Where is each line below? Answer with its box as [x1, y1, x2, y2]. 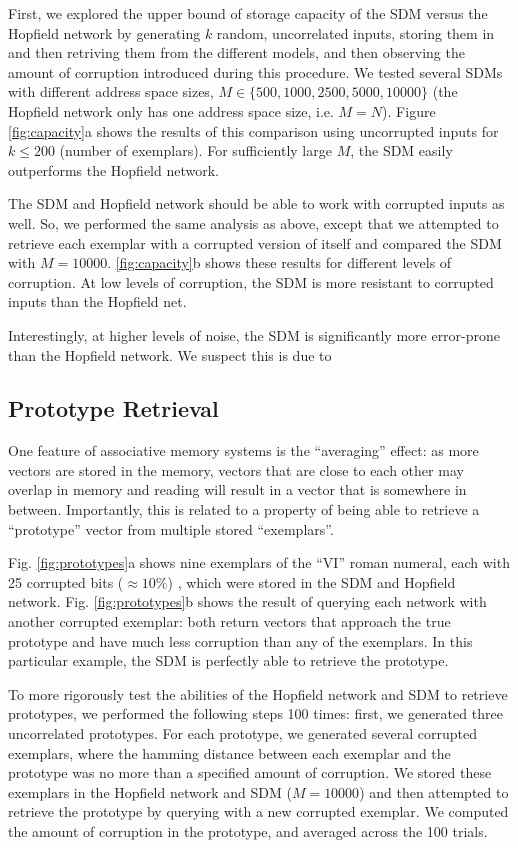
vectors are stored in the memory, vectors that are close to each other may [8, 459, 464, 480]
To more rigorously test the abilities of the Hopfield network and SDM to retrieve [8, 683, 508, 704]
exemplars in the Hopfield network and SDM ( [8, 781, 292, 802]
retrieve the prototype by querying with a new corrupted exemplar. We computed [8, 801, 509, 822]
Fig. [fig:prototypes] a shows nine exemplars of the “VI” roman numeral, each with [8, 552, 510, 573]
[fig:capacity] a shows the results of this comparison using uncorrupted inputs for [8, 120, 499, 141]
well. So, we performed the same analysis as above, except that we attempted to [8, 212, 499, 233]
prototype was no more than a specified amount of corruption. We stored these [8, 762, 492, 783]
